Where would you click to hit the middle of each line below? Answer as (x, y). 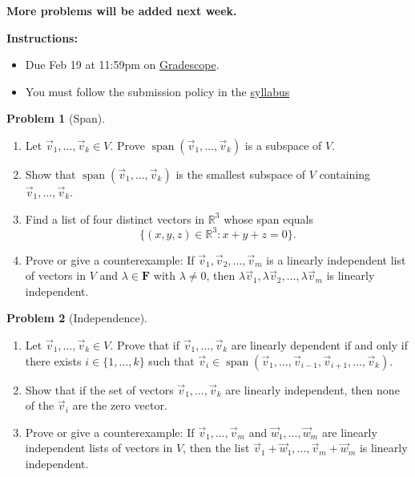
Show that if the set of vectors (99, 389)
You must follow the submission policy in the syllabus (157, 91)
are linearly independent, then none (312, 389)
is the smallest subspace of (241, 174)
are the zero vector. (120, 405)
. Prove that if (145, 345)
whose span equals (268, 218)
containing (345, 174)
